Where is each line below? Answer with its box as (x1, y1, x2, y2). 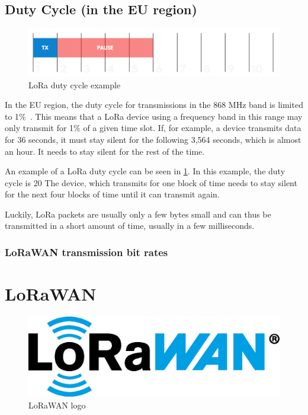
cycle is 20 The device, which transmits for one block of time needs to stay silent (5, 176, 297, 189)
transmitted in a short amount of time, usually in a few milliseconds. (5, 219, 255, 232)
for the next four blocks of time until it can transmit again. (5, 188, 220, 200)
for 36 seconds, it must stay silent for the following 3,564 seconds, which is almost (5, 133, 301, 145)
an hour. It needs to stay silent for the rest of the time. (5, 145, 205, 157)
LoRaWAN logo (28, 398, 86, 411)
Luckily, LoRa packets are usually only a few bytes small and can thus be (5, 207, 271, 220)
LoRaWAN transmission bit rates (5, 244, 168, 259)
